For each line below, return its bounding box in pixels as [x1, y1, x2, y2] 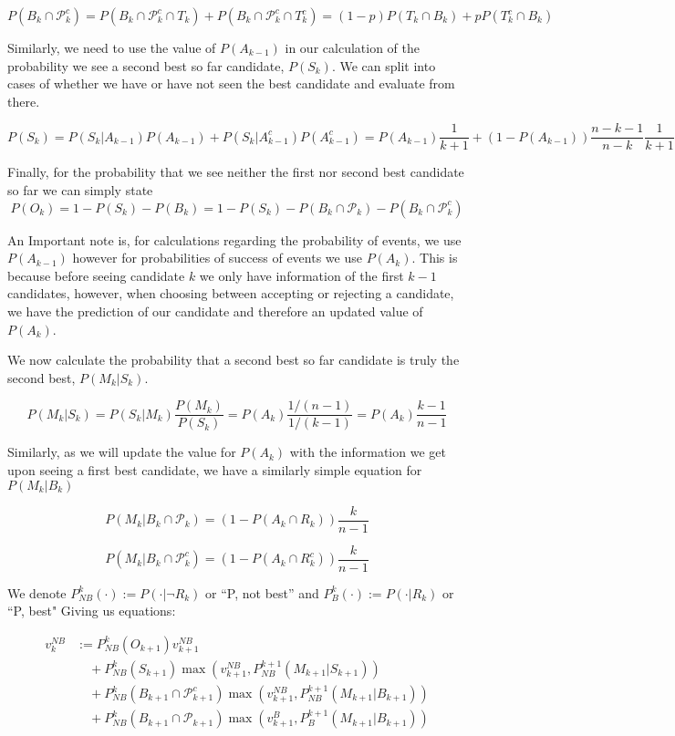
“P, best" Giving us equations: [7, 601, 176, 620]
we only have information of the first [199, 265, 404, 285]
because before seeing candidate [7, 265, 185, 285]
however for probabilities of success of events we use [72, 248, 362, 267]
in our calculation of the [285, 38, 420, 57]
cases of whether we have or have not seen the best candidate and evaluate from [7, 74, 455, 93]
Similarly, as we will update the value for [7, 442, 236, 461]
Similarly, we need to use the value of [7, 38, 216, 57]
